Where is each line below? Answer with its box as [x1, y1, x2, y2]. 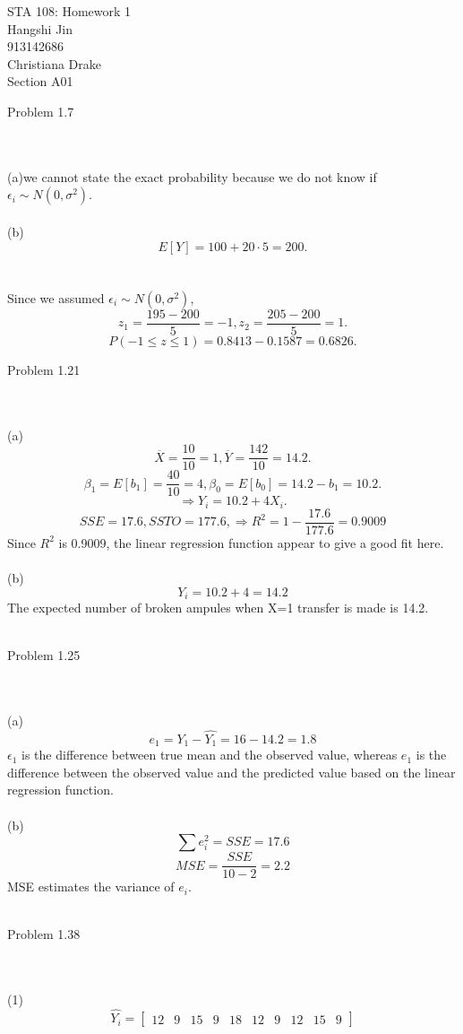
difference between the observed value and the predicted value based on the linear [7, 762, 456, 781]
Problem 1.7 [7, 101, 74, 120]
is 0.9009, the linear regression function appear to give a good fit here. [58, 533, 444, 552]
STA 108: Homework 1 [7, 2, 132, 20]
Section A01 [7, 72, 73, 91]
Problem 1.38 [7, 925, 81, 943]
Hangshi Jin [7, 19, 73, 38]
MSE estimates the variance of [7, 877, 175, 896]
